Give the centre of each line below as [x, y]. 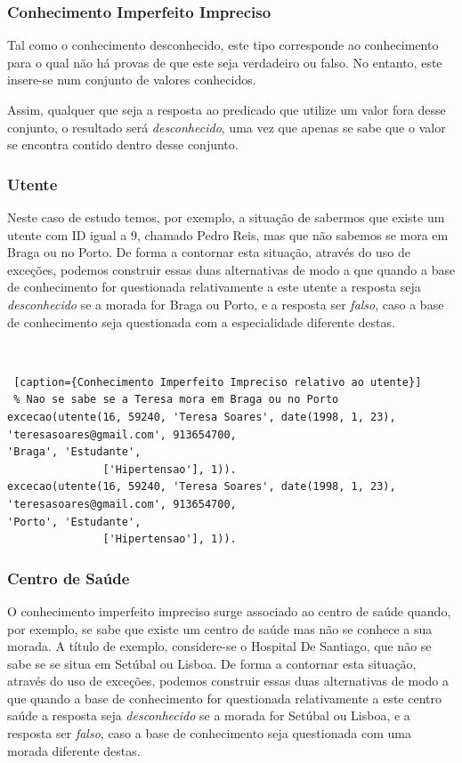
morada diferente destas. [74, 750]
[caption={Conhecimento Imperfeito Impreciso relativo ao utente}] [218, 382]
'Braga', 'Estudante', [74, 452]
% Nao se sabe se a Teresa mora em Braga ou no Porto [176, 400]
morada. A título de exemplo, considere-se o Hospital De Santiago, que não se [219, 646]
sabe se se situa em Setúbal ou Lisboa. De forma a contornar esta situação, [212, 663]
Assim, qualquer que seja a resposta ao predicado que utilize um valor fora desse [227, 109]
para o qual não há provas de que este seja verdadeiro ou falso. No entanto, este [225, 62]
